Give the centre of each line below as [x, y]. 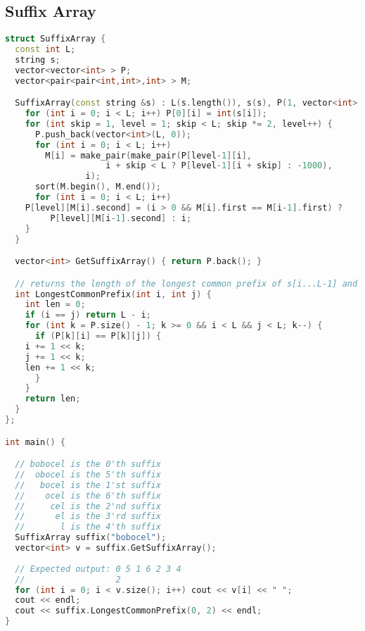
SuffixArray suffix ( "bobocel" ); [91, 538]
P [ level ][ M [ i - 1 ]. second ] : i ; [121, 218]
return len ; [53, 399]
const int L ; [45, 50]
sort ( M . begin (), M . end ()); [98, 187]
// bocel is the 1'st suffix [88, 485]
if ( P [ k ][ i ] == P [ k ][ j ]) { [98, 336]
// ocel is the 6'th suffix [88, 495]
